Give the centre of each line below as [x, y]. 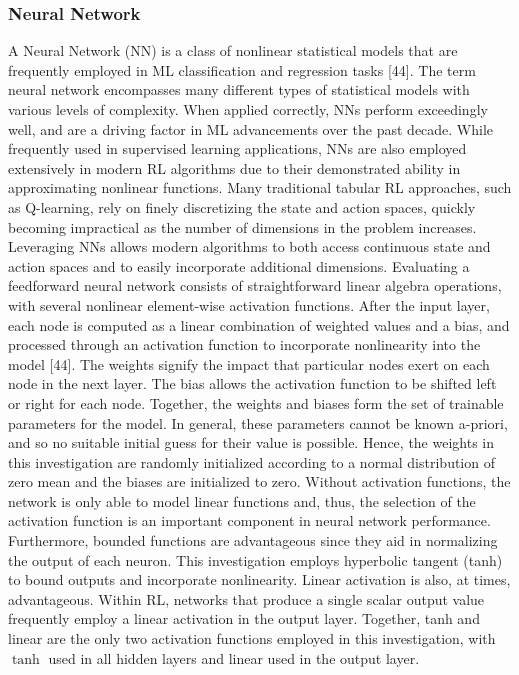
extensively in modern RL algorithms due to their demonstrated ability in [234, 167]
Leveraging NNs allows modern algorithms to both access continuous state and [249, 246]
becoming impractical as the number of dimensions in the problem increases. [242, 226]
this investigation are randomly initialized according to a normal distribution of [251, 461]
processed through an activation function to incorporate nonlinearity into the [244, 344]
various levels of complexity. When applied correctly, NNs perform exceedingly [248, 109]
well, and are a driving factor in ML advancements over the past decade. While [251, 128]
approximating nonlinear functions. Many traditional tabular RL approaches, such [260, 187]
